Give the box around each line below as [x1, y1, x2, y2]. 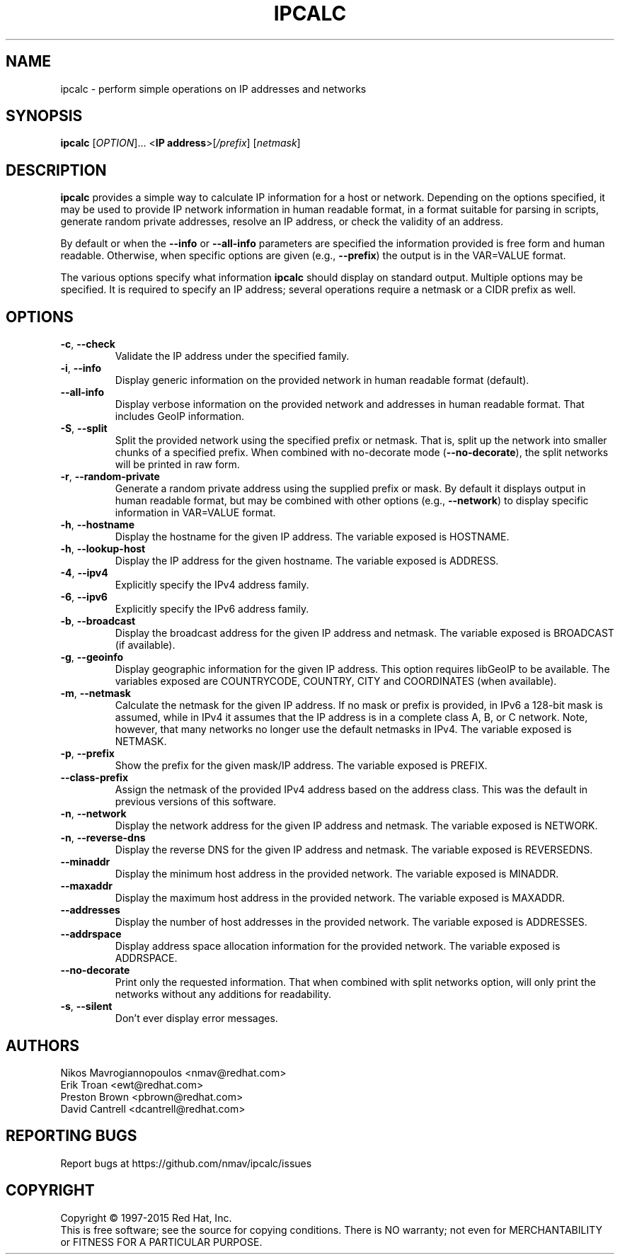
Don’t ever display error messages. [115, 1012, 278, 1025]
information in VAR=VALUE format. [115, 506, 276, 519]
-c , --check [60, 338, 115, 351]
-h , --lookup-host [60, 543, 146, 555]
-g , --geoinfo [60, 651, 124, 664]
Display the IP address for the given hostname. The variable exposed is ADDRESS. [115, 555, 499, 567]
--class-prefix [60, 771, 129, 784]
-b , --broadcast [60, 615, 136, 628]
